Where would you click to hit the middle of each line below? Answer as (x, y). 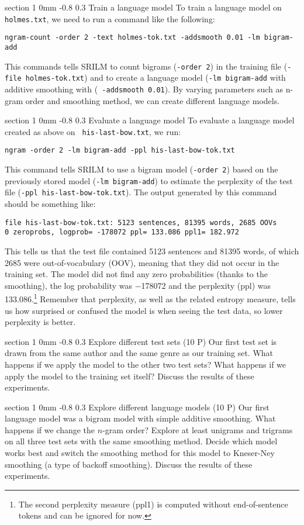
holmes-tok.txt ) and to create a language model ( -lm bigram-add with (156, 77)
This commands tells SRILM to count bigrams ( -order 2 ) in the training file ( (146, 66)
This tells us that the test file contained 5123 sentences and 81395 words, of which (152, 251)
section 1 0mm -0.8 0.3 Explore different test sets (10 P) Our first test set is (141, 341)
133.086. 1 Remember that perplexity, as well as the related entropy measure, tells (150, 298)
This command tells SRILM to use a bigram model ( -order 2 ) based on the (141, 169)
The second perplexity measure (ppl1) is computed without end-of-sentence (153, 504)
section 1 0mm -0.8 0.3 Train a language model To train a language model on (143, 7)
